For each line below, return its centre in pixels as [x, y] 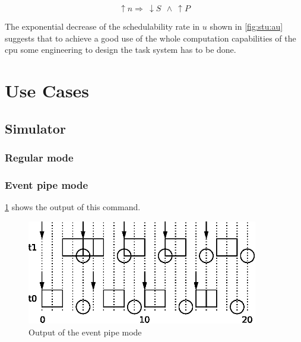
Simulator [35, 128]
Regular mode [39, 157]
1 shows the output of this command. [73, 207]
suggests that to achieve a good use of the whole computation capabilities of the [150, 38]
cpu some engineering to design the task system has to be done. [121, 50]
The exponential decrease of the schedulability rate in [102, 26]
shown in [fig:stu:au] [246, 26]
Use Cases [47, 90]
